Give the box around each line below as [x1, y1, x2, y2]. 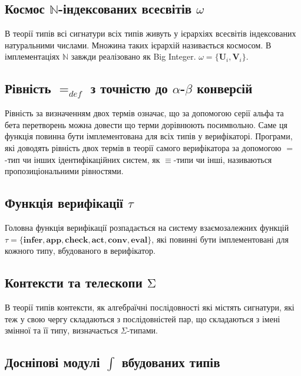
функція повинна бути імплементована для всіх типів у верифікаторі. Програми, [5, 130, 293, 142]
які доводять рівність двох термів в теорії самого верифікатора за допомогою [5, 141, 282, 153]
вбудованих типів [121, 353, 220, 371]
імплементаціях [5, 50, 60, 63]
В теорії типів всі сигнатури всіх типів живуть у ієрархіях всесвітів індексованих [5, 27, 296, 40]
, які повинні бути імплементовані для [151, 233, 289, 245]
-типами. [127, 324, 158, 336]
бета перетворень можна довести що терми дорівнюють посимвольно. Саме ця [5, 118, 287, 130]
